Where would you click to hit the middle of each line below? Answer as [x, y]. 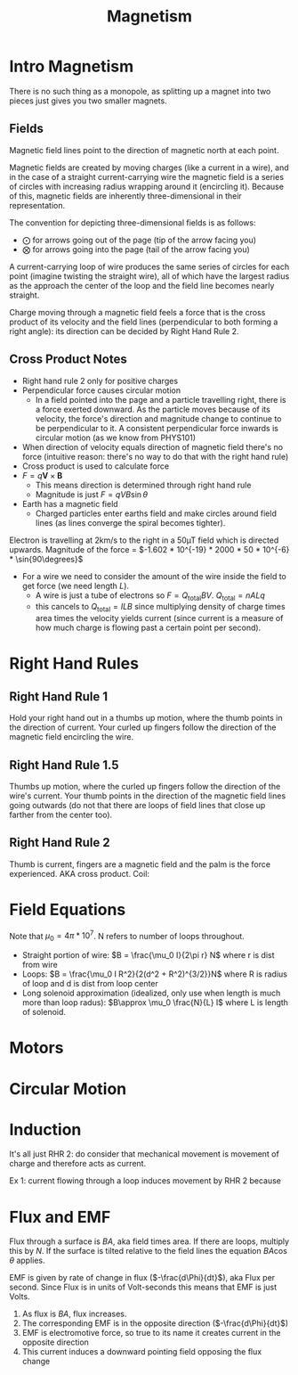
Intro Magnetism [72, 66]
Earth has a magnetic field [70, 503]
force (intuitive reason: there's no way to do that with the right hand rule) [155, 456]
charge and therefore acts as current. [78, 1164]
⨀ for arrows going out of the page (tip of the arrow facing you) [139, 240]
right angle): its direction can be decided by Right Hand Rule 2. [124, 331]
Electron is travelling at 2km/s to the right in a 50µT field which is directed [144, 540]
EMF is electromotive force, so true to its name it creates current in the [151, 1333]
